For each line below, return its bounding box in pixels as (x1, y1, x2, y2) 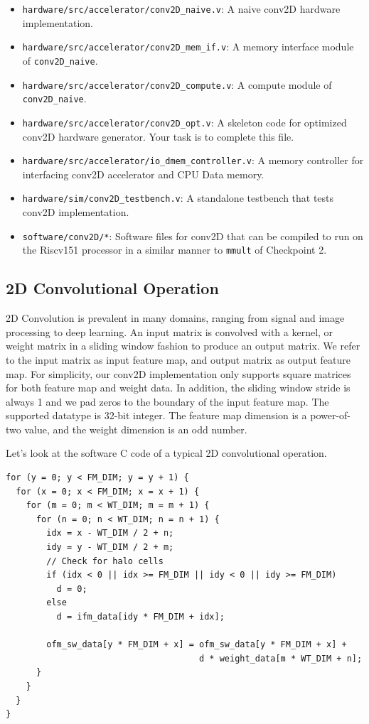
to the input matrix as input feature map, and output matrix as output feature (6, 352, 351, 367)
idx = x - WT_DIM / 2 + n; (46, 528, 174, 539)
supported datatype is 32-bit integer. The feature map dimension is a (6, 408, 307, 423)
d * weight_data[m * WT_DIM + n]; (199, 653, 363, 664)
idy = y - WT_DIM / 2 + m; (46, 542, 174, 553)
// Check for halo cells (46, 556, 164, 566)
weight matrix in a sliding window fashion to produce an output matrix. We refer (6, 338, 360, 353)
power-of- (310, 408, 351, 423)
